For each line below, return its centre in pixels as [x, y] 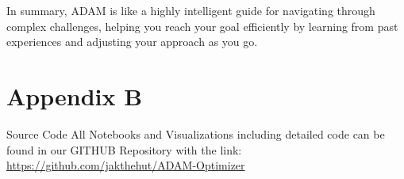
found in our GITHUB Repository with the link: [124, 149]
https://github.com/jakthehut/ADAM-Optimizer [126, 165]
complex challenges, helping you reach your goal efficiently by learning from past [202, 26]
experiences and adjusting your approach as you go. [132, 42]
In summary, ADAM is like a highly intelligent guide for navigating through [191, 10]
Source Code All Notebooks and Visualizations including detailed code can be [196, 133]
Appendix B [75, 95]
